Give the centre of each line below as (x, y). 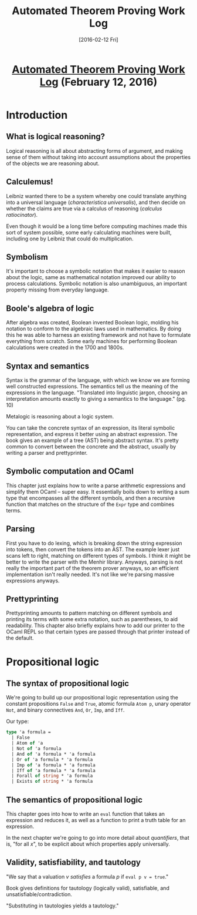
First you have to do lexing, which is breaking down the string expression (94, 543)
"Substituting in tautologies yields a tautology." (62, 906)
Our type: (18, 722)
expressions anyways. (33, 581)
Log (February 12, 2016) (98, 82)
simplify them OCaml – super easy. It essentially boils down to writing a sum (98, 491)
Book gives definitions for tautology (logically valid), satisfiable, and (88, 888)
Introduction (37, 115)
